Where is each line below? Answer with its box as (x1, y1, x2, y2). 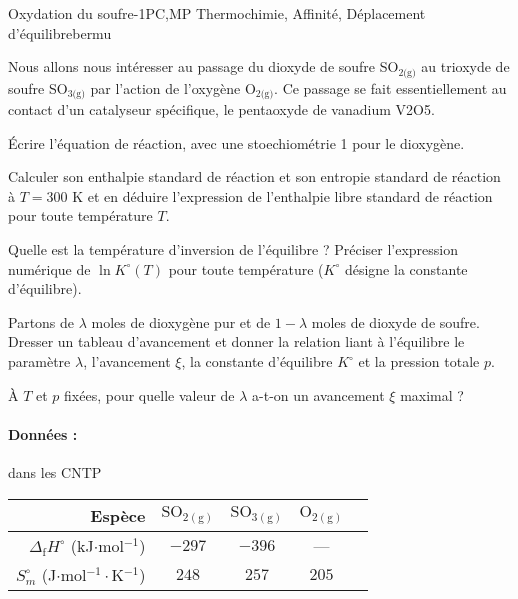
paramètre (8, 351, 71, 372)
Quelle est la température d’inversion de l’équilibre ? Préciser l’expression (8, 239, 459, 260)
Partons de (8, 311, 75, 332)
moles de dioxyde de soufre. (311, 311, 480, 332)
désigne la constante (344, 258, 468, 279)
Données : (8, 423, 78, 444)
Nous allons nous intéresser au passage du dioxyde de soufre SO (8, 56, 399, 77)
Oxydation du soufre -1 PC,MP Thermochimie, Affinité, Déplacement (8, 3, 426, 23)
